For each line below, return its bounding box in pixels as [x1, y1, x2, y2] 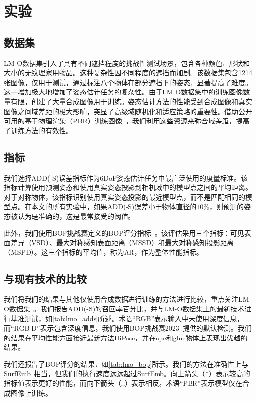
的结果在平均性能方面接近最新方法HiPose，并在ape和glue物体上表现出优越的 [4, 332, 248, 342]
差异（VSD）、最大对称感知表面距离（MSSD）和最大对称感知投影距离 [10, 237, 234, 247]
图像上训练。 [10, 387, 52, 398]
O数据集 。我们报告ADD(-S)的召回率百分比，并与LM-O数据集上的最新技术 [4, 304, 245, 314]
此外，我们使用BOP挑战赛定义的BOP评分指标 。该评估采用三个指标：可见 [4, 227, 244, 238]
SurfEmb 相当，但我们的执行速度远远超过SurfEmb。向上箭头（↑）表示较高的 [4, 368, 250, 378]
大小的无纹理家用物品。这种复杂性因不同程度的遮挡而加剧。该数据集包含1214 [4, 67, 252, 78]
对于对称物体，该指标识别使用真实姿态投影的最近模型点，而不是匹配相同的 [4, 191, 245, 202]
